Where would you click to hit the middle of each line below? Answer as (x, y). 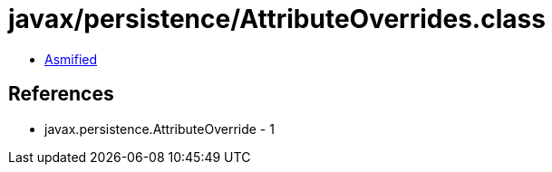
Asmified (71, 59)
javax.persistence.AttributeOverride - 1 (160, 129)
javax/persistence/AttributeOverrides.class (277, 19)
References (61, 94)
